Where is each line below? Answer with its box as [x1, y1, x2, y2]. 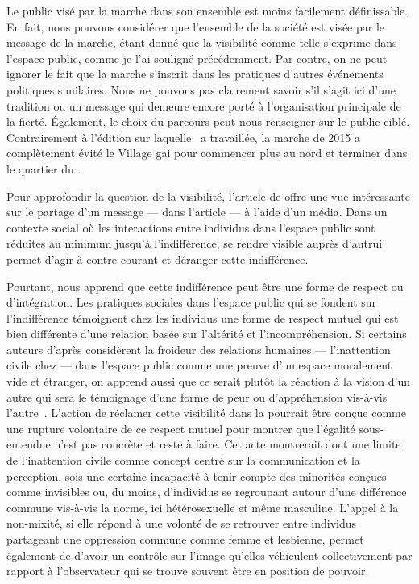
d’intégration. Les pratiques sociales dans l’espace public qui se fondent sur [6, 294, 377, 311]
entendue [6, 436, 51, 453]
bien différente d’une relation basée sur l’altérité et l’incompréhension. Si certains [6, 325, 407, 342]
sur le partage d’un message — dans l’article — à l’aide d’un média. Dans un [6, 203, 388, 220]
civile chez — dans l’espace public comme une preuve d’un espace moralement [6, 357, 392, 373]
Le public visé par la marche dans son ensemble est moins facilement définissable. [6, 2, 409, 19]
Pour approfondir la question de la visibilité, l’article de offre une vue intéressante [6, 187, 410, 204]
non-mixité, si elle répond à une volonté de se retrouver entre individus [6, 515, 357, 532]
